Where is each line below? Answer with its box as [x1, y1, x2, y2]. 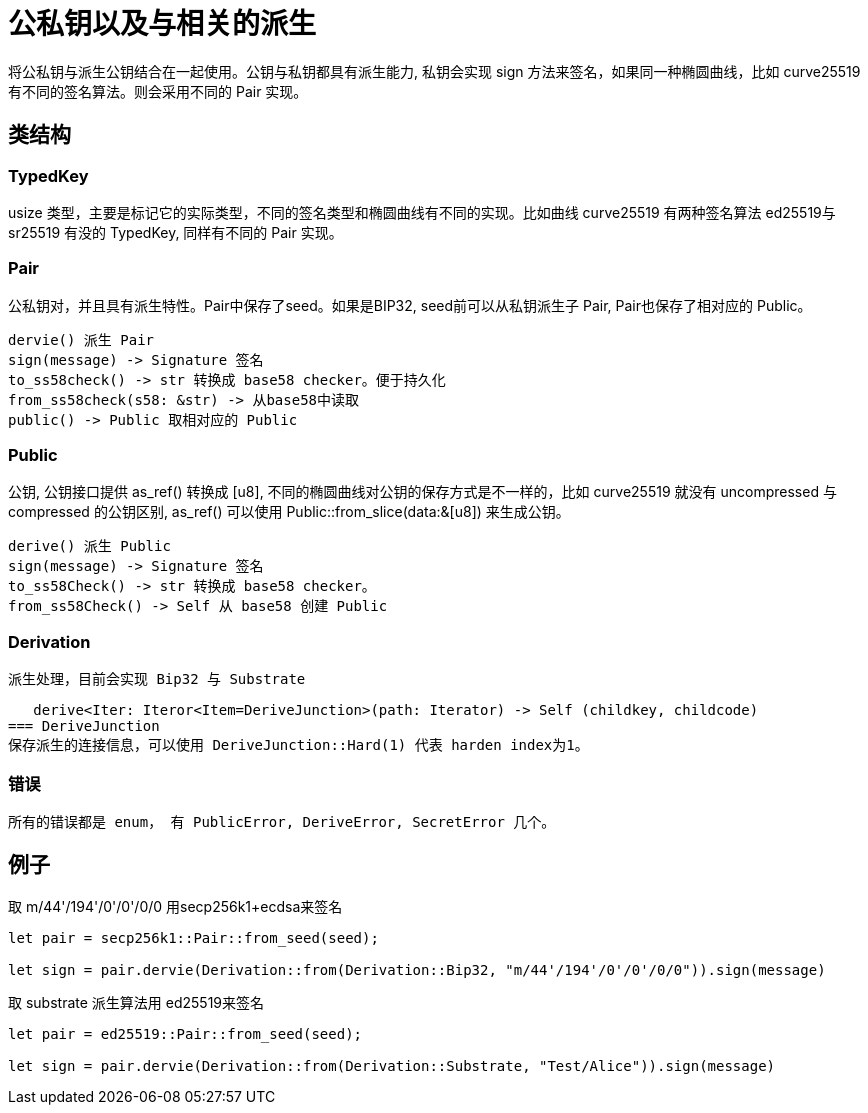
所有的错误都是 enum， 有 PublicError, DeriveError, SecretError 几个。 [8, 813, 556, 830]
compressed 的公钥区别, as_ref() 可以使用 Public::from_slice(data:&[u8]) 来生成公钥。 [8, 503, 570, 521]
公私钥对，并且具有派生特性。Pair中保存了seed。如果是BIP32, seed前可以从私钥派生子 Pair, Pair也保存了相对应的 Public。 [8, 296, 812, 314]
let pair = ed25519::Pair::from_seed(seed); [8, 1025, 363, 1042]
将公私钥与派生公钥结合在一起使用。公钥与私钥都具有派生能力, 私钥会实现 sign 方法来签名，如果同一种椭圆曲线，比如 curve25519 [8, 62, 861, 80]
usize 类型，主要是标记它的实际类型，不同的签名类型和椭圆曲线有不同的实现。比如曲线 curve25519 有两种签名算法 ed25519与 [8, 203, 836, 221]
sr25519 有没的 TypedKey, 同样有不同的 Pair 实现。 [8, 223, 343, 241]
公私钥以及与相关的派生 [8, 7, 317, 41]
